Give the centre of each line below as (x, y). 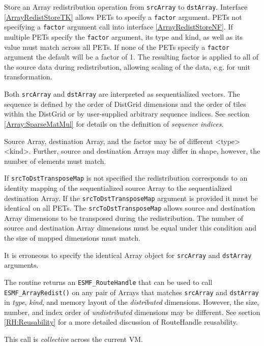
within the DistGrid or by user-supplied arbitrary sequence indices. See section (127, 114)
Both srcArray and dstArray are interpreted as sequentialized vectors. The (122, 94)
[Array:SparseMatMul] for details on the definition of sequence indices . (114, 123)
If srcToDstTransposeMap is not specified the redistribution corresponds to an (126, 178)
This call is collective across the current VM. (74, 339)
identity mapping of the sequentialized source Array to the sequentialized (118, 188)
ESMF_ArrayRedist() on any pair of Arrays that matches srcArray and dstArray (131, 292)
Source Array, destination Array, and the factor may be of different (109, 141)
